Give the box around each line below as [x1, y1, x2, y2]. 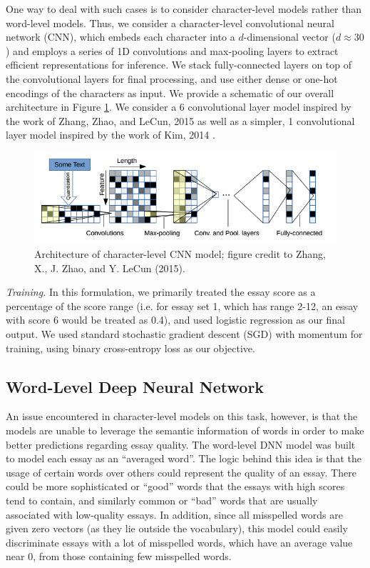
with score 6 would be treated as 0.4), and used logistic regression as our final [6, 312, 345, 327]
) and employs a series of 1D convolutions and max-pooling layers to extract [6, 43, 339, 58]
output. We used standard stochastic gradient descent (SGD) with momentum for [6, 327, 363, 341]
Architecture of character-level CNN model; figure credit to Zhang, [34, 246, 326, 261]
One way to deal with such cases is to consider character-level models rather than [6, 1, 362, 16]
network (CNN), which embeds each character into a [6, 29, 235, 44]
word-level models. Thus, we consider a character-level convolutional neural [6, 15, 334, 30]
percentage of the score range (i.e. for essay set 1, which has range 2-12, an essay [6, 298, 359, 313]
